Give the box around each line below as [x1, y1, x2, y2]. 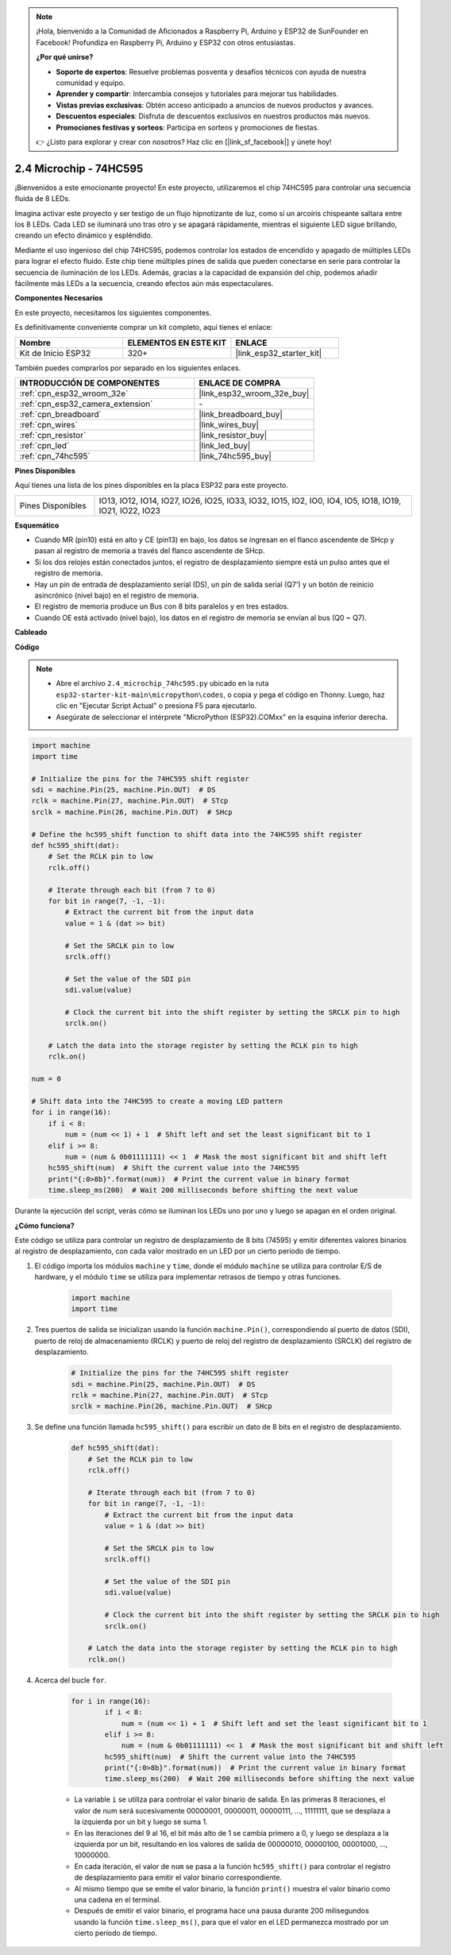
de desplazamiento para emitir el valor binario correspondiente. [74, 1872, 282, 1883]
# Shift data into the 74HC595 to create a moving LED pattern [31, 1097, 283, 1106]
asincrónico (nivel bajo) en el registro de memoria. [34, 590, 199, 600]
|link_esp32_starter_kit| [235, 347, 322, 358]
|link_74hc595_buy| [199, 450, 272, 461]
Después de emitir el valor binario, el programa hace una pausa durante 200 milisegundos [74, 1906, 369, 1915]
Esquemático [14, 521, 60, 530]
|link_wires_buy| [199, 419, 260, 430]
